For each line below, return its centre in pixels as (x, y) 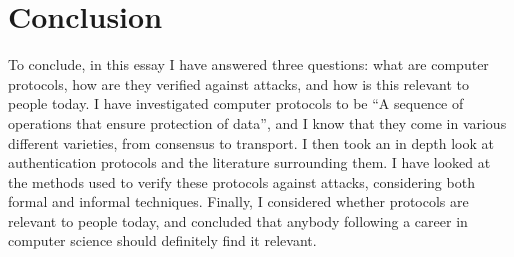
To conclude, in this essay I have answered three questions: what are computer (248, 64)
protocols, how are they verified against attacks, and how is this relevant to (238, 83)
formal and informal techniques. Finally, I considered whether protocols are (238, 201)
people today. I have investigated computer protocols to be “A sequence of (236, 103)
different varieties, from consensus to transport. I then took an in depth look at (251, 142)
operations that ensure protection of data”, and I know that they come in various (257, 122)
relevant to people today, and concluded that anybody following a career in (238, 220)
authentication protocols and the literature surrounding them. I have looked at (249, 162)
